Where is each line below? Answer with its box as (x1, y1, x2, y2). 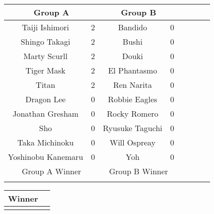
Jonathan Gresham (12, 108, 79, 119)
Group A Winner (21, 165, 81, 177)
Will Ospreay (109, 137, 156, 148)
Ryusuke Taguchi (103, 122, 162, 134)
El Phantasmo (108, 65, 157, 76)
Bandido (118, 21, 147, 33)
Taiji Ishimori (22, 21, 70, 33)
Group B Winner (109, 165, 168, 177)
